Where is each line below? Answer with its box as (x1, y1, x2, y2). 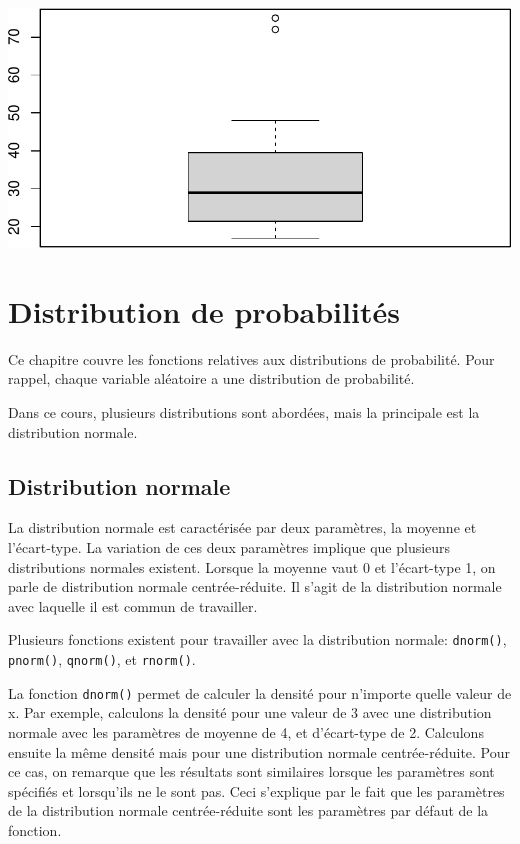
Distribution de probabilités (8, 290, 400, 331)
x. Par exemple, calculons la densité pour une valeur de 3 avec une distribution (8, 702, 492, 723)
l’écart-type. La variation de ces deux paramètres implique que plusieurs (8, 536, 451, 557)
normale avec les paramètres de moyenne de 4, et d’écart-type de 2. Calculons (8, 721, 484, 742)
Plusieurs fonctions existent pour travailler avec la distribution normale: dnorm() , (8, 629, 507, 650)
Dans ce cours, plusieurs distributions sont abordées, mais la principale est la (8, 401, 480, 422)
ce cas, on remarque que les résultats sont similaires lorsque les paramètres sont (8, 761, 495, 782)
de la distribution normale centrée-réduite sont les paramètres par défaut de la (8, 800, 489, 821)
